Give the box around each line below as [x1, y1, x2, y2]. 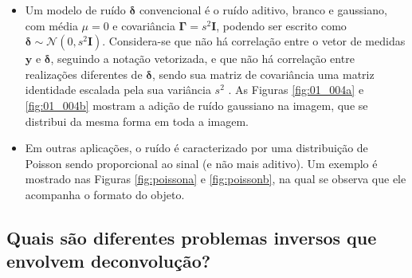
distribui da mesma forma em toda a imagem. [25, 112, 249, 129]
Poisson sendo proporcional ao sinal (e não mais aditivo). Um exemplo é [25, 155, 378, 171]
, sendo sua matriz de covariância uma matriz [152, 65, 375, 82]
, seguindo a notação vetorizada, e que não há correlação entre [50, 50, 355, 67]
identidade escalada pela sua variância [25, 81, 211, 98]
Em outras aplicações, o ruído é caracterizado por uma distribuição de [25, 139, 368, 156]
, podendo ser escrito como [216, 17, 347, 33]
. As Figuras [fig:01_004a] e [228, 81, 364, 98]
